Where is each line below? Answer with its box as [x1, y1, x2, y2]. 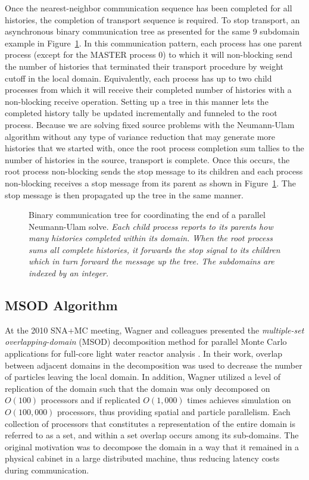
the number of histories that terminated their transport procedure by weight [5, 60, 284, 72]
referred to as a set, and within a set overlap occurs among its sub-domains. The [5, 429, 299, 441]
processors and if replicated [40, 394, 141, 406]
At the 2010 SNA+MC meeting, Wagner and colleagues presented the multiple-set [5, 323, 304, 336]
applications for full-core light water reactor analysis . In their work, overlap [5, 347, 283, 360]
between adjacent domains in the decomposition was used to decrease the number [5, 359, 302, 371]
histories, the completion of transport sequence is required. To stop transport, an [5, 13, 300, 26]
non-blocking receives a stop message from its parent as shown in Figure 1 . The [5, 176, 296, 189]
